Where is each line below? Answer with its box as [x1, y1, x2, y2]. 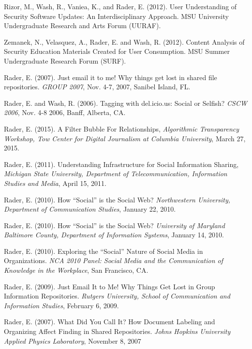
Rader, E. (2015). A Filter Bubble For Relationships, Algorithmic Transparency [4, 123, 239, 133]
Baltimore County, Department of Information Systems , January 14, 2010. [4, 230, 224, 240]
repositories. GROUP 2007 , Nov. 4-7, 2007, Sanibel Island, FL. [4, 82, 191, 92]
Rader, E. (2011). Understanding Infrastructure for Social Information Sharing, [4, 159, 239, 169]
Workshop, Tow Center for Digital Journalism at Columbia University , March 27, [4, 133, 246, 143]
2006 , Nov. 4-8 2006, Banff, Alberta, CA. [4, 107, 126, 117]
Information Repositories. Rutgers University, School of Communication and [4, 291, 230, 301]
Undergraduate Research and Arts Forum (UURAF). [4, 20, 161, 31]
